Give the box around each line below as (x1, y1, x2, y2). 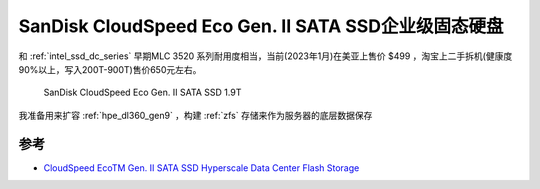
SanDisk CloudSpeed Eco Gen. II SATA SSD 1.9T (43, 86, 242, 99)
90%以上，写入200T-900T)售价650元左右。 (18, 63, 202, 75)
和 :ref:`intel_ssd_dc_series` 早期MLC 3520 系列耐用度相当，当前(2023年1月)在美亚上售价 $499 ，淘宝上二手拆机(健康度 (18, 50, 513, 62)
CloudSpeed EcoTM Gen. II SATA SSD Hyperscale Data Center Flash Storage (43, 161, 360, 174)
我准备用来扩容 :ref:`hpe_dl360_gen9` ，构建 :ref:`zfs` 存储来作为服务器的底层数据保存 (18, 109, 373, 121)
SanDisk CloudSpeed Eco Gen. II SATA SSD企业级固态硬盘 (18, 15, 504, 37)
